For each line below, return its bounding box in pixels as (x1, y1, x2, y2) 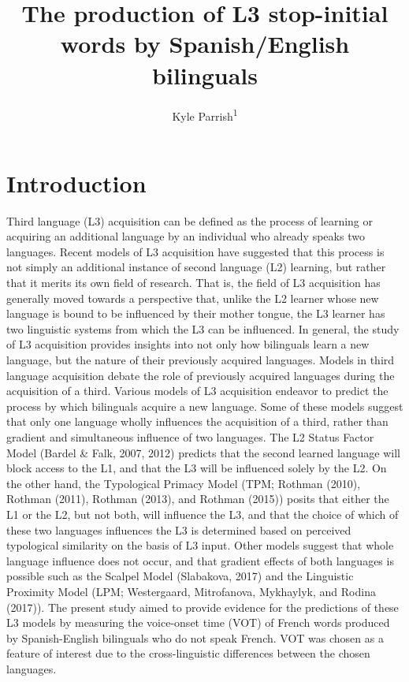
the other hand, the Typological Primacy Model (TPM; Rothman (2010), (6, 475, 361, 491)
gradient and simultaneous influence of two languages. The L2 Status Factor (6, 429, 374, 445)
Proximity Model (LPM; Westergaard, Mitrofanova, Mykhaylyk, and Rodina (6, 583, 376, 599)
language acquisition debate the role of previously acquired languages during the (6, 367, 395, 383)
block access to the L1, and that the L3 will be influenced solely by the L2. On (6, 460, 387, 476)
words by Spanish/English (60, 28, 350, 60)
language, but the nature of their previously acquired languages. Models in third (6, 352, 395, 368)
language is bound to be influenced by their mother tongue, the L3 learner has (6, 305, 385, 322)
